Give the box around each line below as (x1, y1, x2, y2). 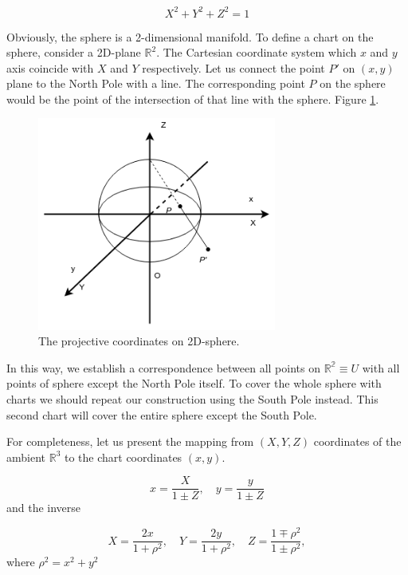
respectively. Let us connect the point (142, 59, 325, 76)
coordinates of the (313, 433, 402, 450)
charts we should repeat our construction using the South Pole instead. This (6, 390, 379, 407)
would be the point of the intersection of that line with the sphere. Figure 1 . (6, 90, 379, 107)
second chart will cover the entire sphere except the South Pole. (6, 406, 317, 423)
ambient (6, 448, 45, 465)
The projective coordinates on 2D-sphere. (38, 333, 240, 349)
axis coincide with (6, 59, 94, 76)
